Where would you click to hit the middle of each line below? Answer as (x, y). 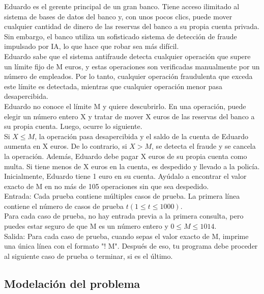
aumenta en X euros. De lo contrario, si (66, 146)
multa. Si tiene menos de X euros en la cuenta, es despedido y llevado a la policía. (132, 166)
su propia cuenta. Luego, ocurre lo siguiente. (73, 126)
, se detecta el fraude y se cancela (204, 146)
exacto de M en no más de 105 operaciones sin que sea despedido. (107, 186)
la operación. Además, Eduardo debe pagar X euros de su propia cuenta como (126, 156)
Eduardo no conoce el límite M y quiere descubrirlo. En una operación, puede (125, 106)
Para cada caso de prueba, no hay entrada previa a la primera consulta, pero (124, 216)
